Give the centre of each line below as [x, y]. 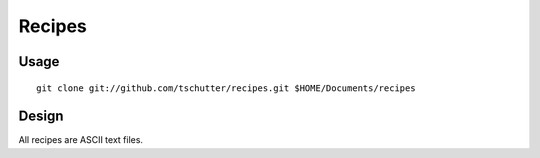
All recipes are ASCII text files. [81, 140]
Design [41, 116]
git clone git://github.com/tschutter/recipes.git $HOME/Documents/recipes [226, 88]
